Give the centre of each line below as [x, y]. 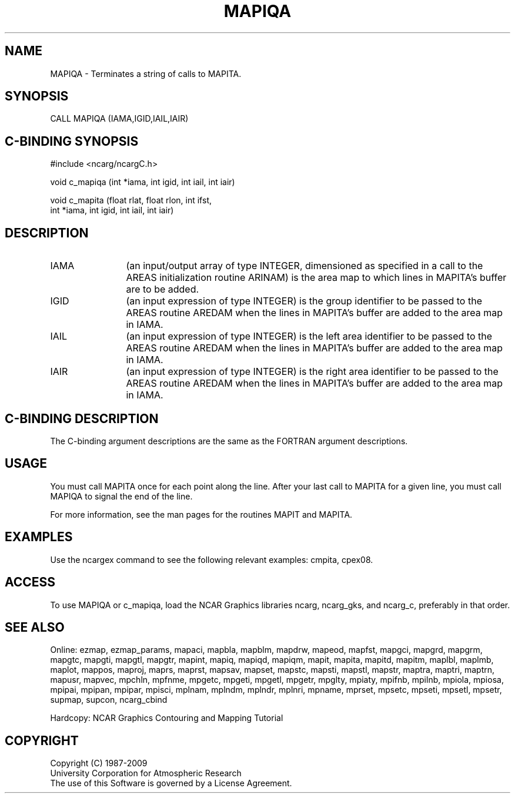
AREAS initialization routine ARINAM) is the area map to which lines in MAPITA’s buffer [316, 278]
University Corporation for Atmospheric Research [146, 773]
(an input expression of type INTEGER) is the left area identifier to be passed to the [309, 336]
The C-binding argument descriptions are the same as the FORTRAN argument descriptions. [229, 441]
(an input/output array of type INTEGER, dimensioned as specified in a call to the [305, 266]
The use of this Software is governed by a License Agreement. [171, 783]
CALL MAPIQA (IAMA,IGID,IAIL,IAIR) [119, 119]
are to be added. [163, 289]
